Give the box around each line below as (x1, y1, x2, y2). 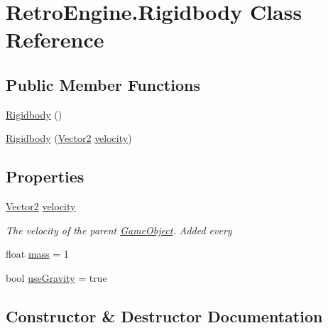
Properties (6, 165, 84, 187)
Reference (6, 25, 104, 54)
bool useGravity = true (6, 270, 107, 285)
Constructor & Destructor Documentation (6, 305, 323, 327)
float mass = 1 (6, 246, 69, 261)
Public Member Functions (6, 73, 200, 95)
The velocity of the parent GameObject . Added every (6, 222, 232, 237)
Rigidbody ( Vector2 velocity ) (6, 131, 132, 146)
